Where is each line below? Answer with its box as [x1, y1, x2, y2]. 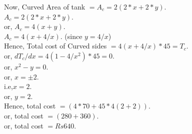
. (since [60, 30, 82, 41]
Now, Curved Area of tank [4, 1, 85, 11]
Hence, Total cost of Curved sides [4, 40, 107, 51]
